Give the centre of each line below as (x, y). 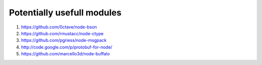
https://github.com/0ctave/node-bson (59, 27)
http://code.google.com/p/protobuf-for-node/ (67, 47)
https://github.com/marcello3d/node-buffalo (65, 54)
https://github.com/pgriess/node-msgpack (64, 40)
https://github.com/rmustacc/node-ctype (62, 33)
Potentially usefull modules (65, 13)
